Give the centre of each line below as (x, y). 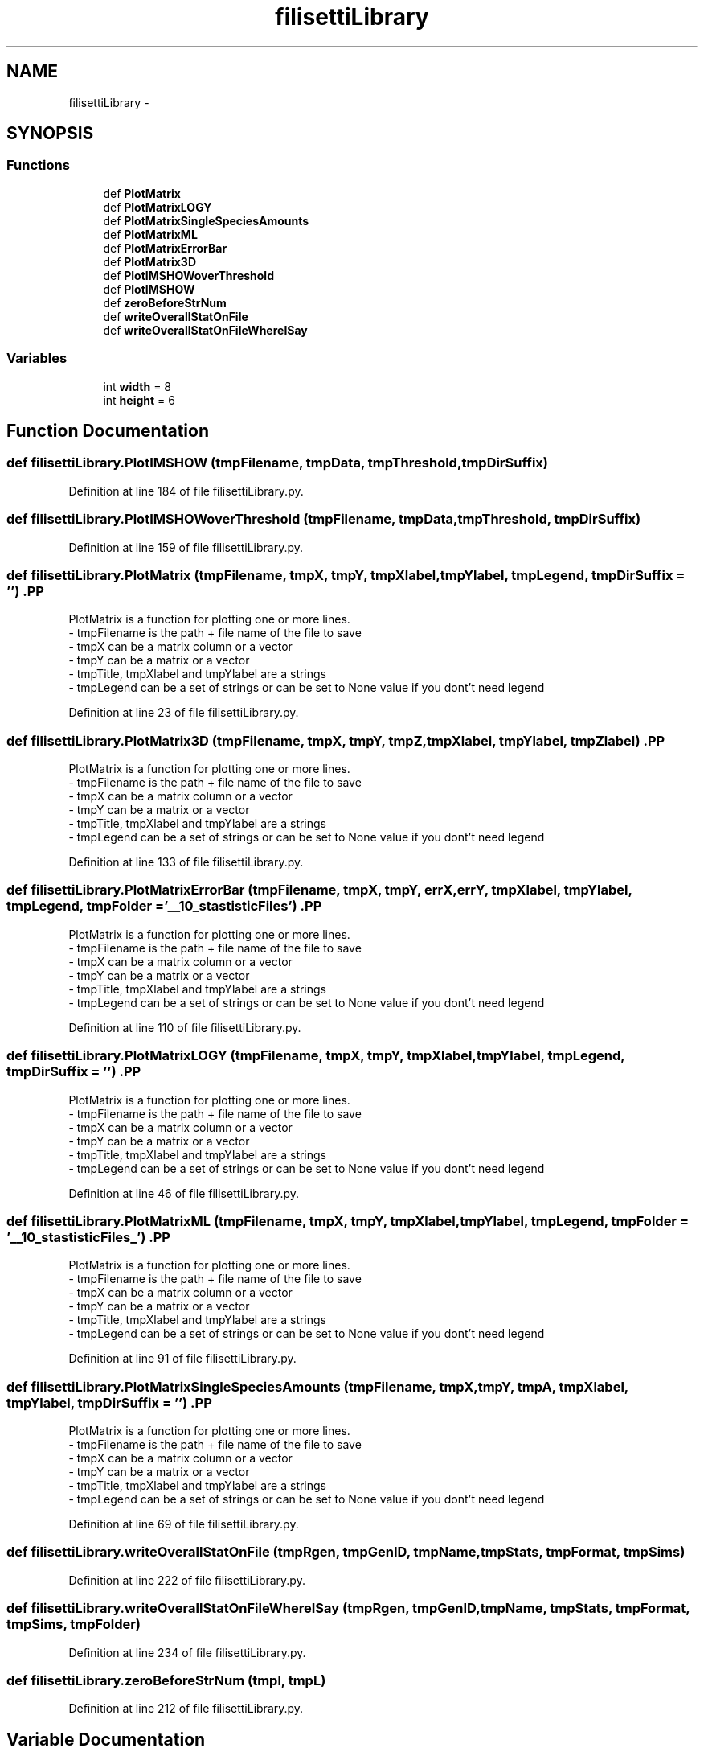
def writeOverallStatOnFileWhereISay (205, 330)
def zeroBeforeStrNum (165, 302)
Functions (38, 165)
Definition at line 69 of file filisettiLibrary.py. (184, 1524)
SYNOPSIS (50, 134)
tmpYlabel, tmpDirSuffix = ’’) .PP (109, 1402)
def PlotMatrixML (150, 234)
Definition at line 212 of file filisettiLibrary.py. (186, 1709)
